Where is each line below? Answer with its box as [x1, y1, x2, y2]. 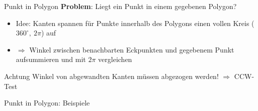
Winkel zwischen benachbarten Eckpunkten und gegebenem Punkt [29, 44, 234, 54]
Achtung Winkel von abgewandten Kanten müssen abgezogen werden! [4, 70, 219, 81]
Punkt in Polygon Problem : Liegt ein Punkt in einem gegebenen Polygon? [4, 1, 237, 11]
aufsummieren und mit [16, 54, 86, 64]
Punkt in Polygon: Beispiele [4, 97, 90, 108]
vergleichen [98, 54, 132, 64]
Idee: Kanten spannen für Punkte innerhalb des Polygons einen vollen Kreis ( [16, 17, 254, 28]
